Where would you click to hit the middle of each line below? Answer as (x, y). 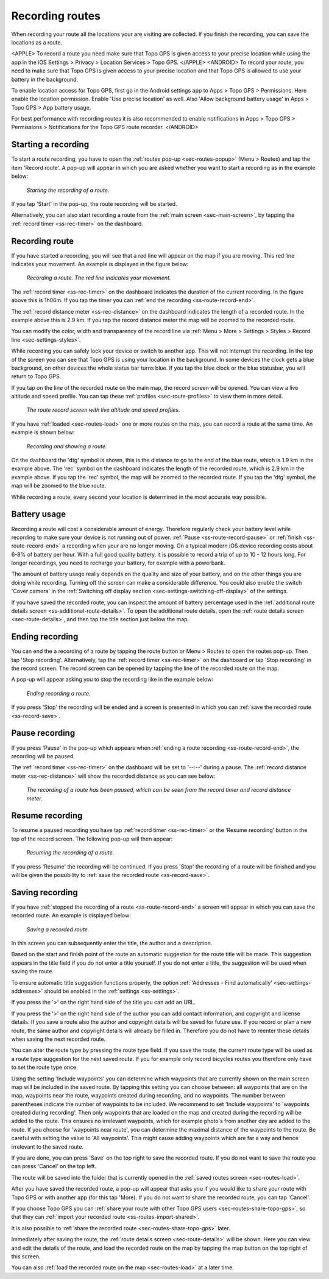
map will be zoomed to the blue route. (59, 486)
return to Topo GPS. (36, 376)
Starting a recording (50, 145)
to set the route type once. (45, 1067)
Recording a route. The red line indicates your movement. (99, 278)
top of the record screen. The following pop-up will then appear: (92, 839)
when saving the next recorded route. (58, 1039)
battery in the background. (45, 79)
